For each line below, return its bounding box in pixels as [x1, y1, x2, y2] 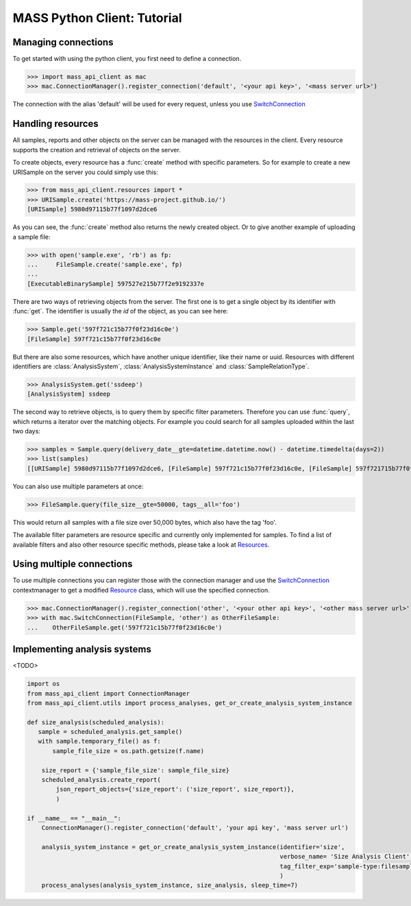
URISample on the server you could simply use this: [12, 168, 159, 176]
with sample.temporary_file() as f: [38, 737, 161, 746]
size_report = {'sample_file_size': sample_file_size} [41, 766, 229, 774]
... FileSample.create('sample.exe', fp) [27, 261, 183, 269]
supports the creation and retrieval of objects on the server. [12, 145, 181, 154]
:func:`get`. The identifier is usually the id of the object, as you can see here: [12, 307, 229, 315]
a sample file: [12, 233, 51, 241]
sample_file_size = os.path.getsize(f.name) [52, 747, 205, 754]
